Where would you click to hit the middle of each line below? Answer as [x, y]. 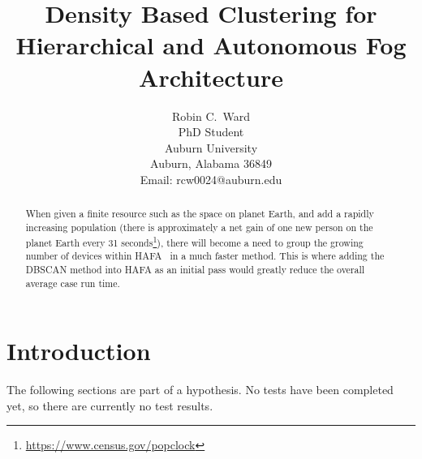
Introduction [79, 351]
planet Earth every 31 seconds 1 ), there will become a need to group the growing [194, 241]
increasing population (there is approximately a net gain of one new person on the [199, 227]
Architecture [211, 77]
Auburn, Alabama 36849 [211, 163]
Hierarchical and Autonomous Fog [211, 45]
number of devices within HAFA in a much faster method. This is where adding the [205, 256]
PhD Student [211, 132]
